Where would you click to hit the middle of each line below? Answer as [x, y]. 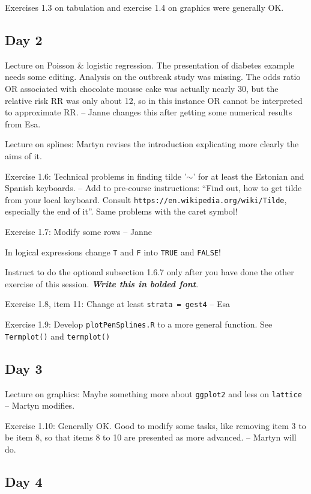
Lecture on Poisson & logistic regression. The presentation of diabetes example [150, 65]
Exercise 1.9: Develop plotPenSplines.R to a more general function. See [139, 324]
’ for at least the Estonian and [249, 176]
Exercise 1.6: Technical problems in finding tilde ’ [96, 176]
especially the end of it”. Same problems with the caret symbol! [121, 211]
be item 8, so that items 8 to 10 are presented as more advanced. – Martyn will [151, 437]
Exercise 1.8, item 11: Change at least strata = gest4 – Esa [118, 304]
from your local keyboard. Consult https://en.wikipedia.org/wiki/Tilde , [146, 199]
